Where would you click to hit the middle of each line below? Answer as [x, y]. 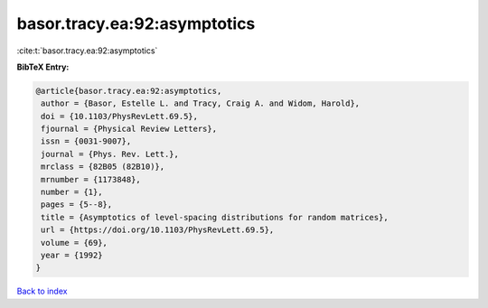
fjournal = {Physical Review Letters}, [129, 129]
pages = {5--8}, [77, 205]
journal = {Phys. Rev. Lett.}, [110, 154]
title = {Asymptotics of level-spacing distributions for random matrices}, [215, 217]
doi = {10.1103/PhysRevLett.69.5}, [120, 116]
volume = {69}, [75, 243]
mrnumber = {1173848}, [91, 179]
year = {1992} [72, 255]
